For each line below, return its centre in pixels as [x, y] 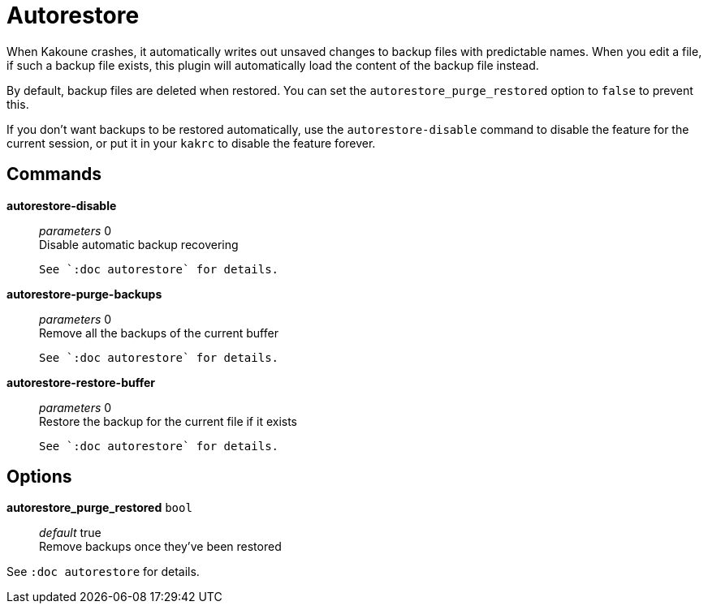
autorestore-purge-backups [84, 294]
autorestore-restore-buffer [81, 382]
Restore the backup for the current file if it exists [168, 421]
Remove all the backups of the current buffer [159, 333]
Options [39, 477]
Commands [54, 174]
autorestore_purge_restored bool [99, 508]
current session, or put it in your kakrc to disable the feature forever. [191, 143]
